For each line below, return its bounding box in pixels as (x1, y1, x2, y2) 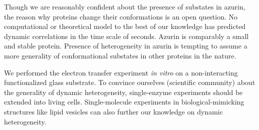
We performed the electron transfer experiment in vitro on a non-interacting (4, 67, 238, 77)
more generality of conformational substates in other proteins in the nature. (4, 50, 236, 60)
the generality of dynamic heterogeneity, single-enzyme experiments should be (4, 86, 243, 97)
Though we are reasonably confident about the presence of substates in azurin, (4, 1, 245, 11)
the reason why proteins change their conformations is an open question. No (4, 11, 238, 21)
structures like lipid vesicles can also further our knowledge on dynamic (4, 106, 223, 116)
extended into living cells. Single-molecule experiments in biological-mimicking (4, 96, 244, 107)
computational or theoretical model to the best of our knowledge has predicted (4, 21, 246, 31)
